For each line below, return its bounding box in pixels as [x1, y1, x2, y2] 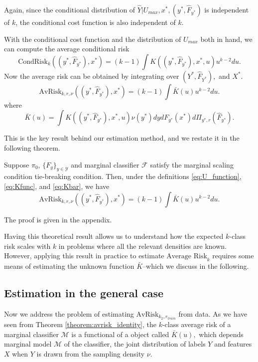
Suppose [4, 159, 29, 170]
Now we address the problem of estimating [4, 308, 134, 319]
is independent [204, 4, 249, 14]
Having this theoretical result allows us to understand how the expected [4, 231, 224, 241]
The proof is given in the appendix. [4, 214, 112, 224]
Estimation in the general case [4, 285, 164, 301]
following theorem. [4, 142, 60, 153]
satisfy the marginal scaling [150, 159, 234, 170]
